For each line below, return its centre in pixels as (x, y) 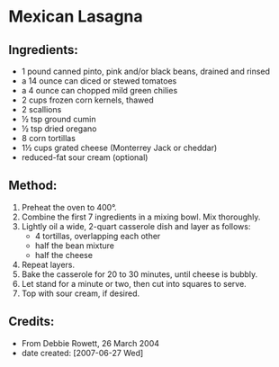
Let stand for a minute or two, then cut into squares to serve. (134, 283)
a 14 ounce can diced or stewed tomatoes (99, 81)
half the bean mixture (74, 246)
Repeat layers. (48, 264)
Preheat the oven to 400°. (69, 207)
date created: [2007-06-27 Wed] (82, 353)
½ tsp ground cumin (58, 119)
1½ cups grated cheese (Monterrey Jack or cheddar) (119, 148)
